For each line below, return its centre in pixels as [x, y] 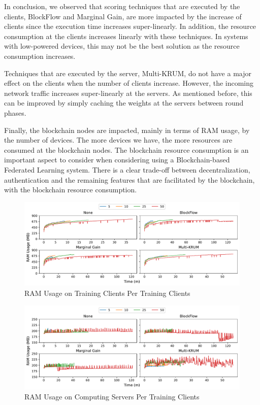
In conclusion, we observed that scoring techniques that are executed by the [122, 6]
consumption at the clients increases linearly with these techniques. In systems [126, 36]
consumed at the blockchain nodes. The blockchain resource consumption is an [126, 149]
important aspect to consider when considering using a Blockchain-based [117, 160]
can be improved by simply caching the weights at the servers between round [124, 103]
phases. [15, 112]
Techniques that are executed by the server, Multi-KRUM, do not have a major [128, 73]
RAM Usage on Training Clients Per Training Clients [107, 293]
